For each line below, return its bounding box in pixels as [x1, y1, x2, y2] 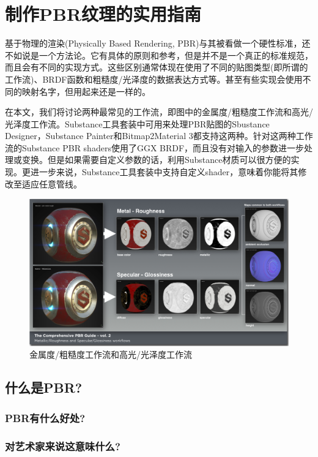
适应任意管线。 [21, 177, 82, 190]
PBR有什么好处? [5, 410, 86, 425]
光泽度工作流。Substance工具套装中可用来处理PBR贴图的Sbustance [5, 117, 270, 130]
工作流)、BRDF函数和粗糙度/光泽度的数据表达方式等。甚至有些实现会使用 [5, 72, 303, 85]
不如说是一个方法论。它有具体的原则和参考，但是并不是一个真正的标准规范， [5, 48, 313, 61]
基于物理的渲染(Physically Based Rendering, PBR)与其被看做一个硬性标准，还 [5, 37, 311, 50]
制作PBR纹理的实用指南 [5, 1, 202, 26]
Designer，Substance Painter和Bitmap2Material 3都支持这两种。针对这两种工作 [5, 129, 313, 142]
